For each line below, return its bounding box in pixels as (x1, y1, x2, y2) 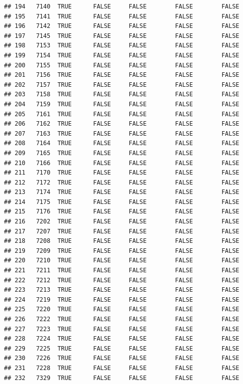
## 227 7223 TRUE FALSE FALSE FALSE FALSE (4, 325, 240, 333)
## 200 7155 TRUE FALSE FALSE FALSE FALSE (4, 61, 240, 69)
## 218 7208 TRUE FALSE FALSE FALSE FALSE (4, 237, 240, 245)
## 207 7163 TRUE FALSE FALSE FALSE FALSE (4, 130, 240, 137)
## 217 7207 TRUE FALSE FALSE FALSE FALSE (4, 227, 240, 235)
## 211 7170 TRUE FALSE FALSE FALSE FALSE (4, 169, 240, 177)
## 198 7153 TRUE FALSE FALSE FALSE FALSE (4, 42, 240, 49)
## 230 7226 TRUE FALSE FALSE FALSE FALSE (4, 355, 240, 362)
